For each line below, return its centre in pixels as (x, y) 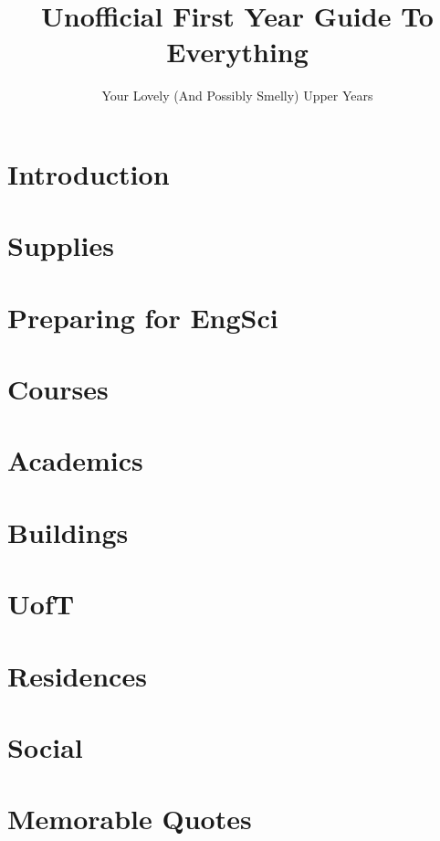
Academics (75, 460)
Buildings (68, 532)
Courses (58, 389)
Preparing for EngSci (143, 317)
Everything (237, 52)
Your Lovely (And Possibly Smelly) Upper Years (237, 96)
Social (45, 746)
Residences (77, 675)
